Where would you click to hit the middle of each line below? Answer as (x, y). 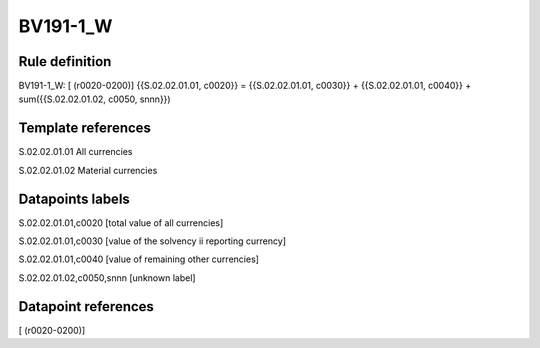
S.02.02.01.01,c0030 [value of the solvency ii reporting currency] (152, 241)
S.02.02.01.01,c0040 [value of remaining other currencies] (139, 259)
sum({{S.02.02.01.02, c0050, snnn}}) (94, 99)
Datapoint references (86, 306)
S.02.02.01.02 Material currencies (88, 170)
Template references (85, 128)
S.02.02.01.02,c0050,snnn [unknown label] (107, 277)
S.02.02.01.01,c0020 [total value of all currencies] (121, 222)
